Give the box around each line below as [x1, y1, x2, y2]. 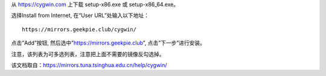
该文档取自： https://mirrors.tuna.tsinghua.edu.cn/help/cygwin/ [11, 61, 167, 69]
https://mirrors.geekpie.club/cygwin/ [22, 26, 137, 33]
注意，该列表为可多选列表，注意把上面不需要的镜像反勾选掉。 [11, 50, 165, 57]
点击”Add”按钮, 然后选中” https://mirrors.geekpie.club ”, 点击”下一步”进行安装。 [11, 39, 205, 46]
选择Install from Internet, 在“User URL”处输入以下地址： [11, 12, 149, 19]
